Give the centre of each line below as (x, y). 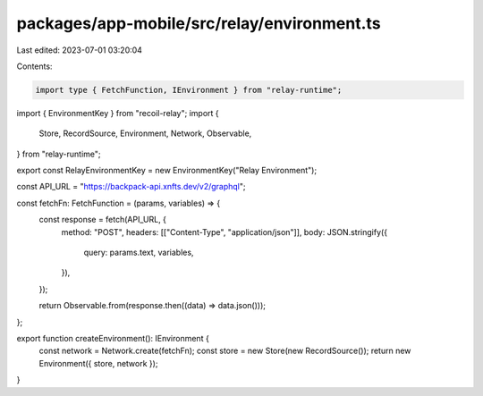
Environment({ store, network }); (98, 363)
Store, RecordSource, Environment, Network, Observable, (145, 133)
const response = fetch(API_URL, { (103, 220)
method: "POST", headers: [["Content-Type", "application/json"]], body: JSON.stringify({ (225, 232)
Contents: (34, 66)
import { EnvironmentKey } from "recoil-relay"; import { (118, 113)
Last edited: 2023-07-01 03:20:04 (80, 50)
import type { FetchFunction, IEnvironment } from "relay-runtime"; (189, 90)
